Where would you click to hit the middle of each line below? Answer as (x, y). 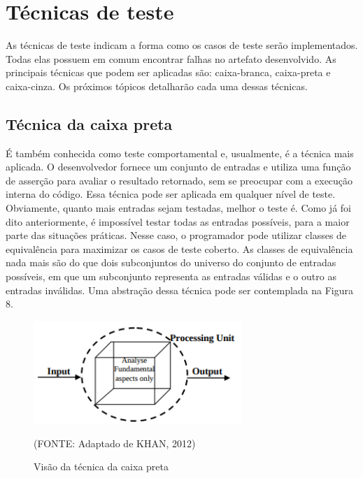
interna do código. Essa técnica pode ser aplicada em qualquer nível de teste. (171, 194)
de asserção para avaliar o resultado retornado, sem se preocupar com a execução (179, 180)
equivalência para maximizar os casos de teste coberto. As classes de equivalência (179, 248)
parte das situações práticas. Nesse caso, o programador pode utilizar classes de (176, 235)
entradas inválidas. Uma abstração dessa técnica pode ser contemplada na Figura (180, 290)
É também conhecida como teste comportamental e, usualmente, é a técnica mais (180, 153)
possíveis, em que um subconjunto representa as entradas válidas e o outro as (171, 276)
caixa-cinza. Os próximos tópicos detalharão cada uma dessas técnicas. (157, 86)
